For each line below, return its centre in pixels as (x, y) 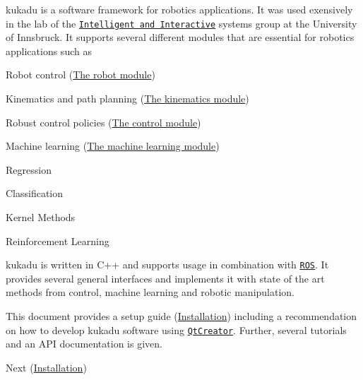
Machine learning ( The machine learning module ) (113, 146)
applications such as (49, 51)
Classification (35, 193)
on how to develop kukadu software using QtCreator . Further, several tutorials (176, 329)
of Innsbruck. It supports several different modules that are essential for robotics (180, 37)
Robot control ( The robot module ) (81, 75)
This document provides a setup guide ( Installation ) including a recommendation (181, 316)
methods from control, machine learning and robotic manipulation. (150, 292)
